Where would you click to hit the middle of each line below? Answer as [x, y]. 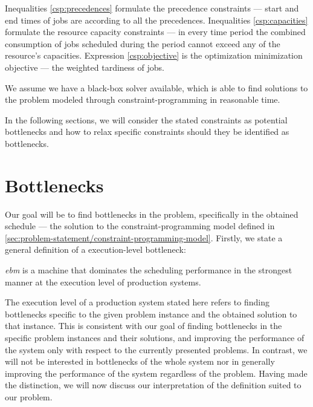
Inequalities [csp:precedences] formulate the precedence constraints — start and [152, 8]
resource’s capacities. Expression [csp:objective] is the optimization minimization [154, 55]
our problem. [29, 396]
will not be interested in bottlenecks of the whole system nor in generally [140, 361]
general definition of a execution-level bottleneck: [95, 249]
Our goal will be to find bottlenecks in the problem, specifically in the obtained [152, 214]
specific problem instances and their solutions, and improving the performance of [155, 337]
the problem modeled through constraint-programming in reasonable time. [143, 99]
